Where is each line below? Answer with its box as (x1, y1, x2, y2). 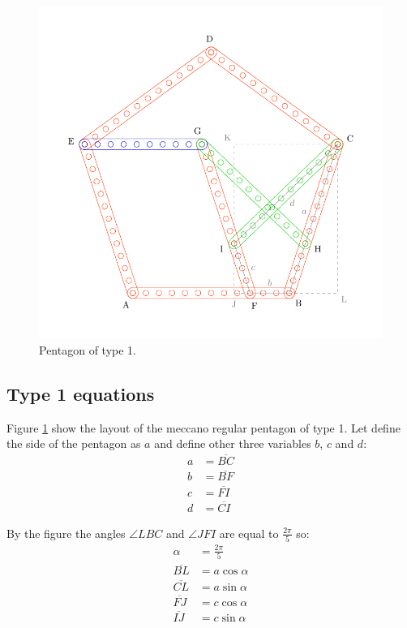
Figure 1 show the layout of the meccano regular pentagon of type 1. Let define (6, 419, 401, 436)
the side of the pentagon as (6, 435, 141, 452)
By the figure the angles (6, 524, 126, 541)
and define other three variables (154, 435, 311, 452)
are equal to (219, 524, 279, 541)
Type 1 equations (6, 381, 155, 406)
